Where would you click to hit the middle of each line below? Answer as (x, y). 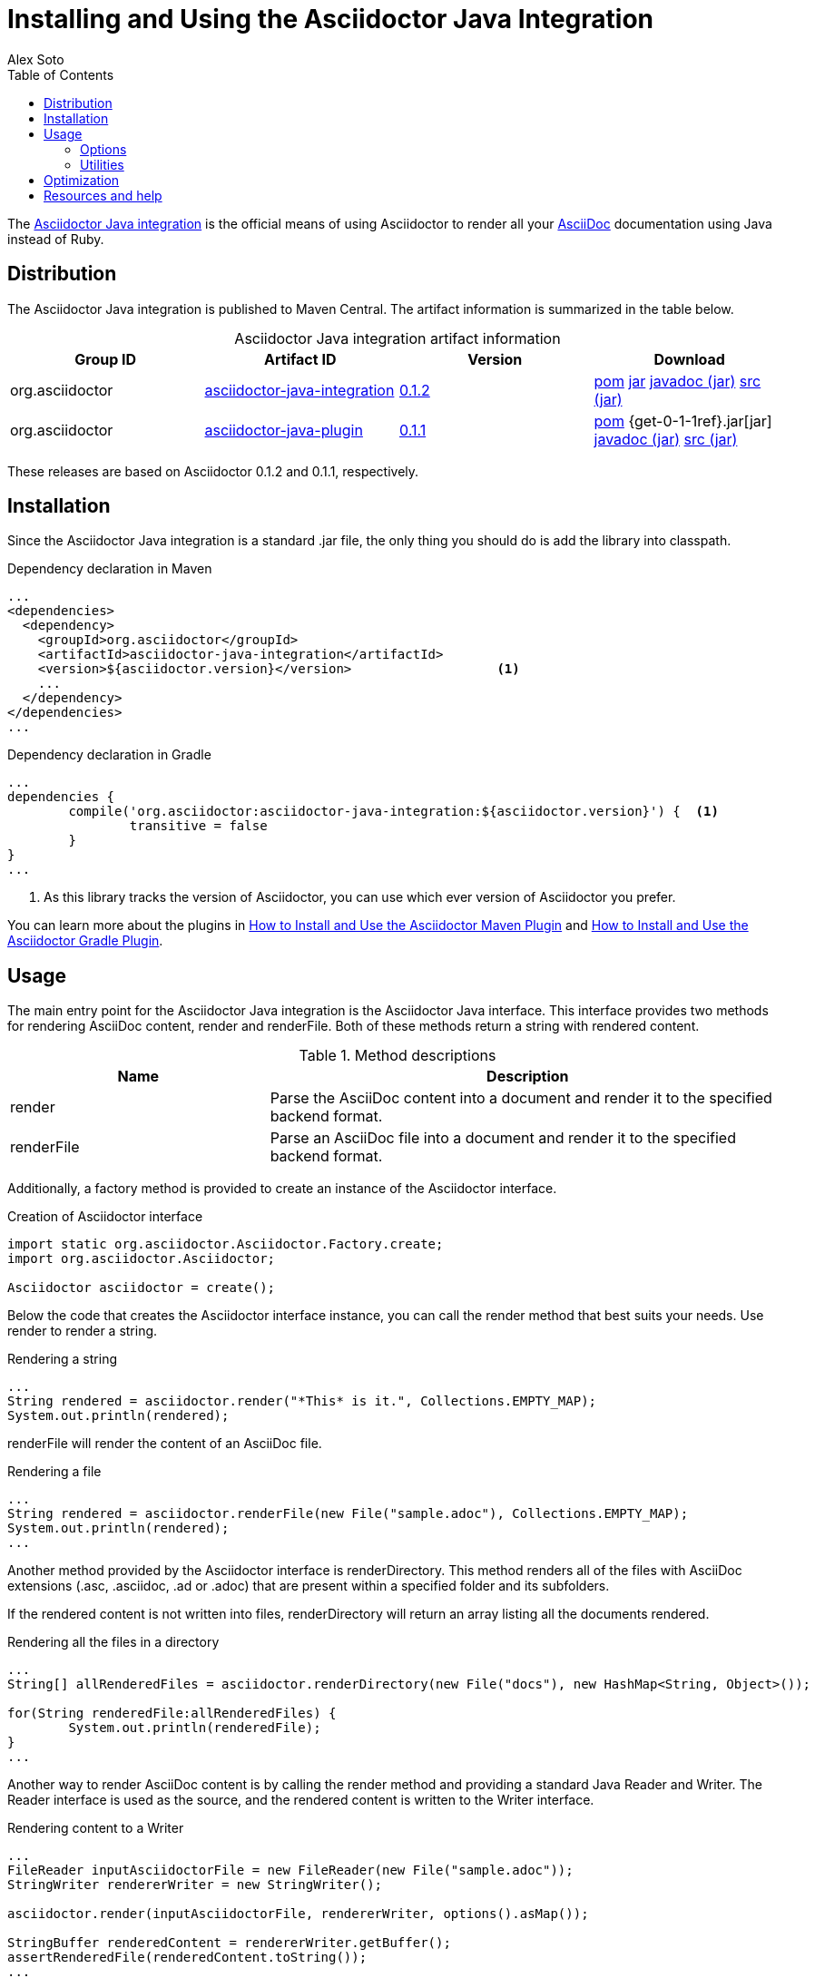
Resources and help (103, 195)
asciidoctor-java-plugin (284, 430)
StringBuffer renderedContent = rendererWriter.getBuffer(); (229, 1943)
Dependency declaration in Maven (110, 569)
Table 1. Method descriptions (398, 1056)
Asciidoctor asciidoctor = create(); (142, 1288)
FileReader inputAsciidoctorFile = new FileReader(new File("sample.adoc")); (290, 1870)
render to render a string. (83, 1331)
